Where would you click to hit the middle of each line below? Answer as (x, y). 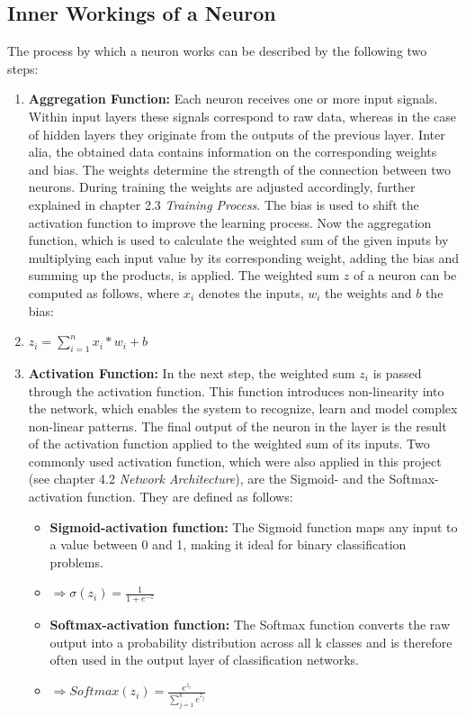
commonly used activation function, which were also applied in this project (235, 461)
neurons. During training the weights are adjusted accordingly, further (222, 187)
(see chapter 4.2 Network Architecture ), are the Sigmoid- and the (206, 479)
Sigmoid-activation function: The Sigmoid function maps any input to (254, 526)
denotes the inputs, (251, 292)
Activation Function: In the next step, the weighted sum (192, 372)
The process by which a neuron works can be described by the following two (217, 51)
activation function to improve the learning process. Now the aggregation (230, 222)
